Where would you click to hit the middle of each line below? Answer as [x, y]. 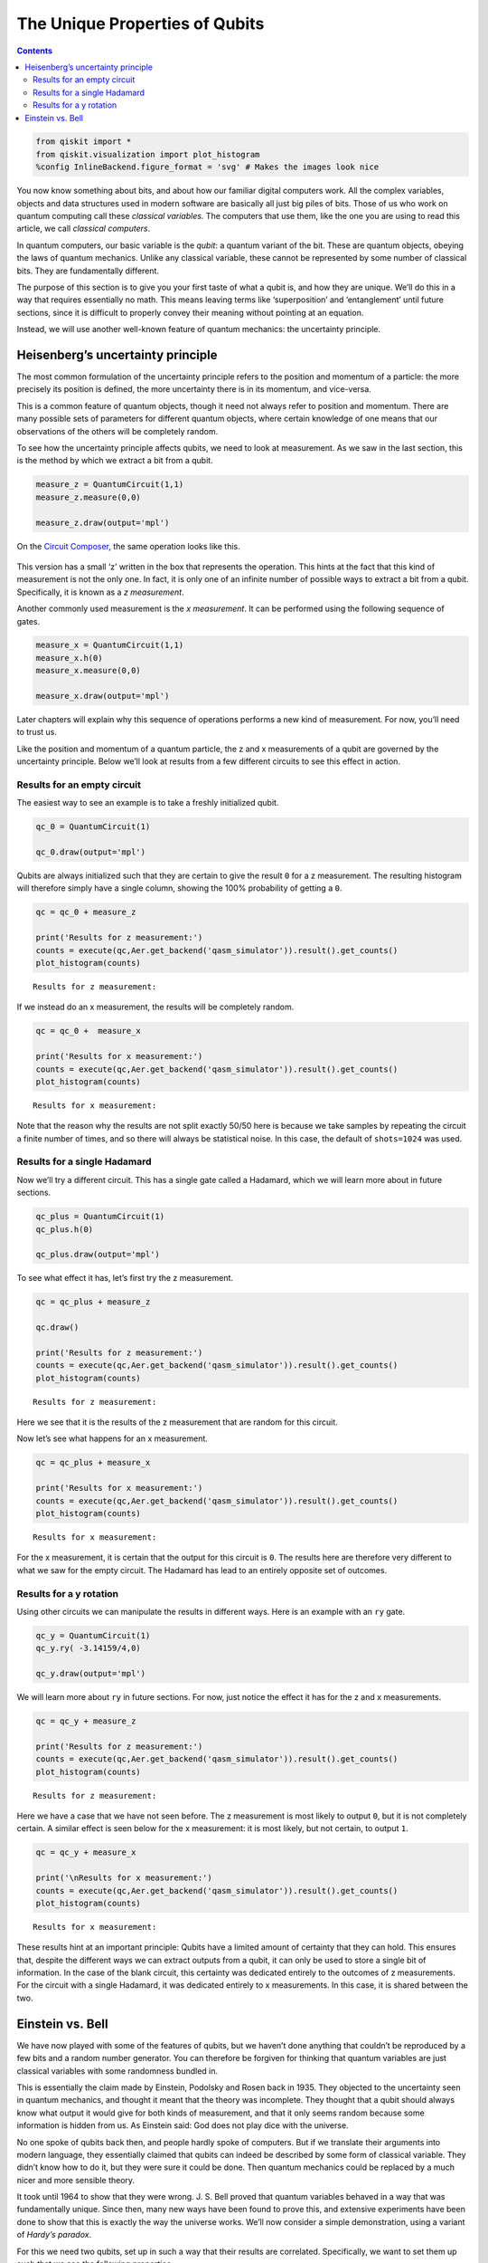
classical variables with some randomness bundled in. [117, 2071]
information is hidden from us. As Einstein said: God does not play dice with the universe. [183, 2125]
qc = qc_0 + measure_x [89, 1031]
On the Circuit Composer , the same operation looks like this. [129, 546]
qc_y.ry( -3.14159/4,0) [89, 1648]
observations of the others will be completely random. [117, 431]
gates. [28, 621]
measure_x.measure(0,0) [89, 671]
